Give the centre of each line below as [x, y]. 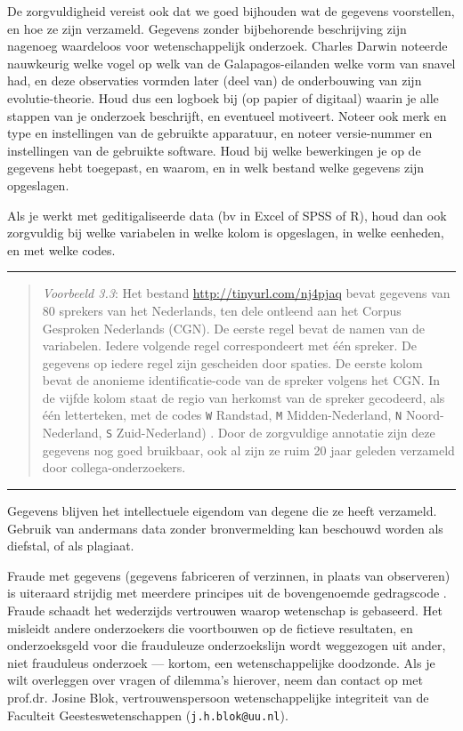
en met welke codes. [61, 249]
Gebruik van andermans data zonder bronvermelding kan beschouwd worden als [225, 528]
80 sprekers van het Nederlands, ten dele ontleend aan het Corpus [222, 310]
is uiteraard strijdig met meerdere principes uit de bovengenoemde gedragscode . [227, 593]
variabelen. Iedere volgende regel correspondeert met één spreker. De [230, 345]
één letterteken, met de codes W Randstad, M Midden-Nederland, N [222, 415]
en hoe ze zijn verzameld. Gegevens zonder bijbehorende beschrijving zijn [207, 28]
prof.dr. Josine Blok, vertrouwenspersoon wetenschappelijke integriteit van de [218, 697]
